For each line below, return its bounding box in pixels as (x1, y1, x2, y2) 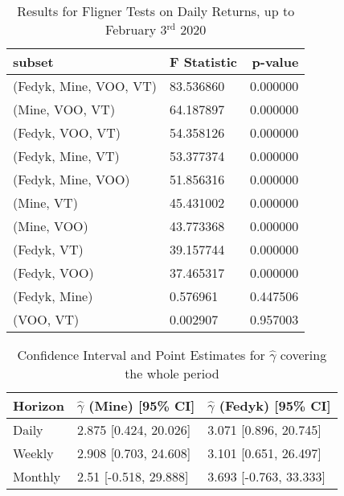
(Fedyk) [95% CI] (219, 396, 331, 415)
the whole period (125, 364, 219, 382)
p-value (252, 52, 299, 71)
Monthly (13, 467, 61, 486)
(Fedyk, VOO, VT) (13, 123, 121, 142)
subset (13, 52, 54, 71)
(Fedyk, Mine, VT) (13, 147, 120, 165)
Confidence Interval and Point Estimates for (17, 345, 265, 364)
